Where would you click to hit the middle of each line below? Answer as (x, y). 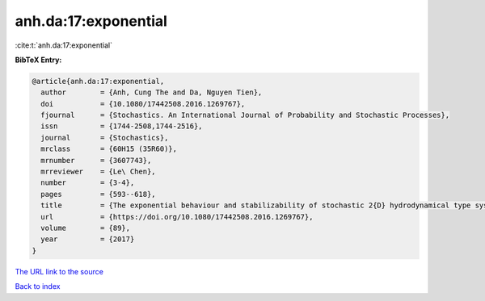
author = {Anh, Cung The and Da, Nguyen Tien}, (152, 92)
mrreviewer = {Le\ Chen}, (99, 172)
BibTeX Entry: (38, 60)
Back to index (38, 286)
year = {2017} (88, 239)
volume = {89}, (86, 228)
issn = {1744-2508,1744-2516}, (122, 126)
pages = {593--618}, (99, 194)
